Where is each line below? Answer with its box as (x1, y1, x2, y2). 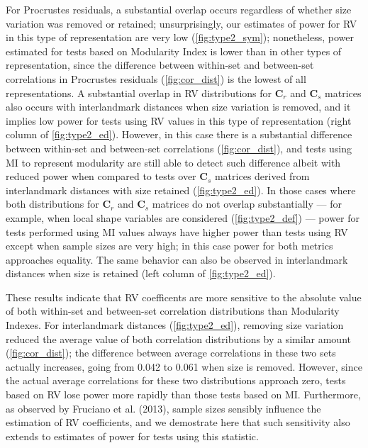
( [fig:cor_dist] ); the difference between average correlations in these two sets (6, 345, 336, 360)
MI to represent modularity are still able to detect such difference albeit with (6, 155, 341, 169)
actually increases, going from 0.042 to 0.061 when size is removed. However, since (6, 359, 362, 374)
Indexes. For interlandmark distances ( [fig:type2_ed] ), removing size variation (6, 318, 344, 332)
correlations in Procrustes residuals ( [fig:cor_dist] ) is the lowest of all (6, 71, 306, 86)
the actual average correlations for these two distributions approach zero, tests (6, 373, 346, 388)
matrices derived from (214, 169, 310, 184)
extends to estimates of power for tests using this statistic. (6, 428, 259, 443)
